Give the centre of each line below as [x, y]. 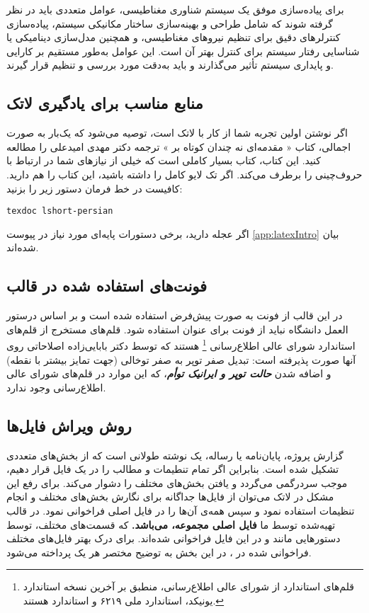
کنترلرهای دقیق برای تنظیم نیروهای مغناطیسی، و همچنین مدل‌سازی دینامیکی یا [174, 37]
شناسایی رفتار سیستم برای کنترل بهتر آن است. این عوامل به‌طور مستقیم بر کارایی [183, 51]
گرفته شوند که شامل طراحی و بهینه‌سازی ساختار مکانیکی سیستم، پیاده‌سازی [170, 23]
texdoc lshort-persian [60, 211]
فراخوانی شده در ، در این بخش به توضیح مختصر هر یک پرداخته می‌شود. [159, 552]
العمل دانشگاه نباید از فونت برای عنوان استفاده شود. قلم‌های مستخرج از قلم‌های [177, 329]
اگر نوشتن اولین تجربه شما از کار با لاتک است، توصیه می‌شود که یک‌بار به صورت [177, 133]
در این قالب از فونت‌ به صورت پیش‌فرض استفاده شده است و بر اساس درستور [175, 315]
